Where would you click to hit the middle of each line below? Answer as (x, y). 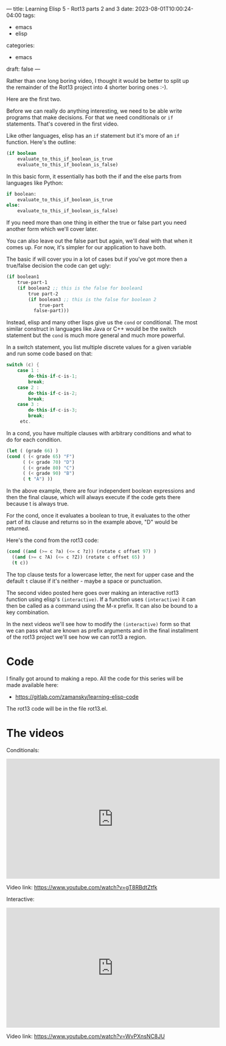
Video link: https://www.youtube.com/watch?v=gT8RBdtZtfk (82, 887)
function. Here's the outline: (41, 142)
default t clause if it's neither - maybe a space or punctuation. (84, 581)
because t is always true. (37, 504)
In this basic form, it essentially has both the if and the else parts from (94, 176)
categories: (20, 45)
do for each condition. (34, 439)
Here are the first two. (34, 99)
